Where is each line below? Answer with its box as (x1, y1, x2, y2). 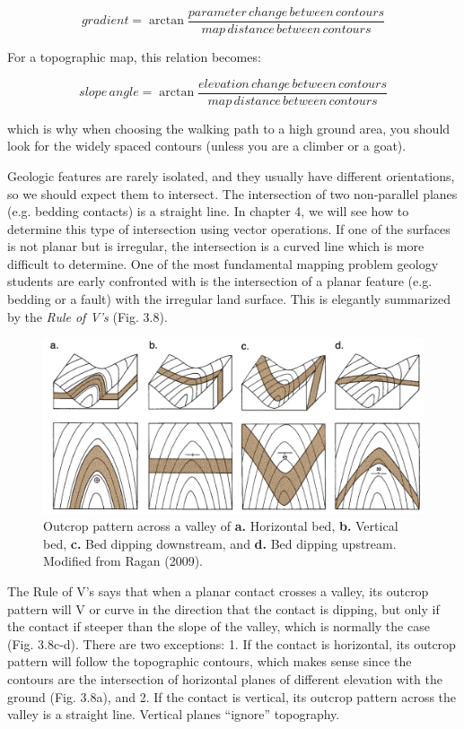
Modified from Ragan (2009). (43, 551, 203, 570)
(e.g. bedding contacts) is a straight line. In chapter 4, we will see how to (7, 202, 409, 221)
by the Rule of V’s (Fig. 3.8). (7, 307, 168, 325)
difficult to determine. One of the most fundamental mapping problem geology (7, 254, 439, 273)
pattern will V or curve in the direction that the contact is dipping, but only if (7, 599, 440, 618)
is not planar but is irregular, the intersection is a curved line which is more (7, 237, 425, 256)
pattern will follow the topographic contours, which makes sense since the (7, 652, 412, 671)
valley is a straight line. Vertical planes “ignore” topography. (7, 705, 340, 724)
